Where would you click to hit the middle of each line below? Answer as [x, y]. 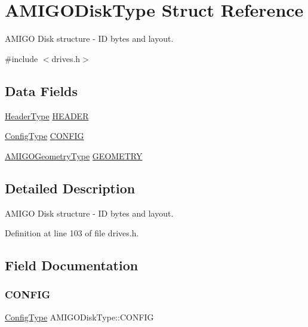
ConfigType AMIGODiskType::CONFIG [79, 317]
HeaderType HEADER [47, 115]
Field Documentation [72, 265]
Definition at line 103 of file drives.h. [72, 233]
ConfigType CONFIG [44, 136]
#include [21, 58]
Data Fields [41, 90]
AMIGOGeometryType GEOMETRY [74, 155]
